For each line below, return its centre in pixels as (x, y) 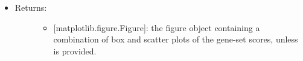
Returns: (31, 7)
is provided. (75, 51)
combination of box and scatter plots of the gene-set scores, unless (176, 39)
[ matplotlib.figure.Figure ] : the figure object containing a (157, 27)
